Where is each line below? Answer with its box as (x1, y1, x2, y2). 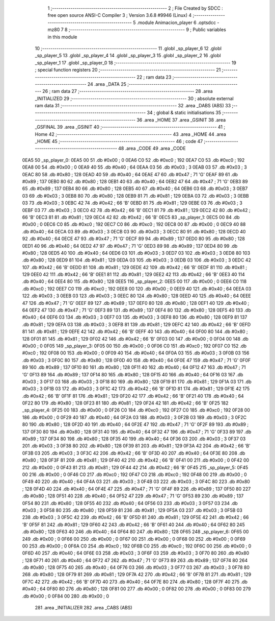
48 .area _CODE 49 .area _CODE (118, 146, 186, 152)
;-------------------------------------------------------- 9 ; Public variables (68, 27, 226, 33)
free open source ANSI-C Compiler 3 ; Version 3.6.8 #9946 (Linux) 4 (47, 12, 192, 18)
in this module (47, 34, 77, 40)
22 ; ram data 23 (136, 74, 172, 80)
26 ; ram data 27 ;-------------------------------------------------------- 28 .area (42, 88, 213, 94)
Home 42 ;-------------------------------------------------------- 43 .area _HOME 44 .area (35, 131, 227, 137)
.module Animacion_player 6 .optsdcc (136, 19, 216, 26)
